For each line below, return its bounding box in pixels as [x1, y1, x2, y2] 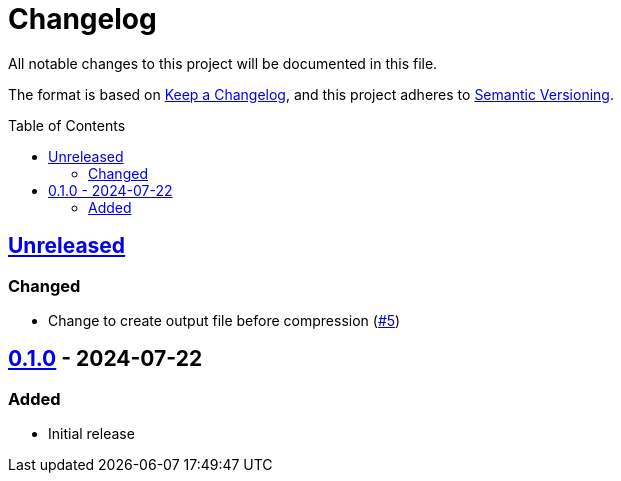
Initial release [48, 425, 135, 443]
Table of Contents [8, 116, 126, 134]
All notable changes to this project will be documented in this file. [8, 54, 438, 72]
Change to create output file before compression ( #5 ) [48, 311, 401, 329]
